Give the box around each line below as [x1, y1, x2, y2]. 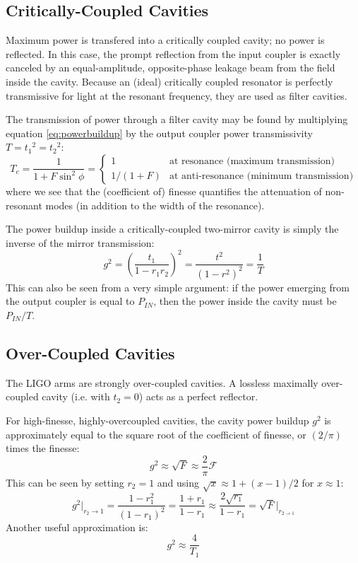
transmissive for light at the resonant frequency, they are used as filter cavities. [6, 88, 347, 103]
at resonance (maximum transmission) [169, 156, 335, 167]
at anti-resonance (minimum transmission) [169, 171, 354, 182]
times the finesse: [6, 441, 80, 455]
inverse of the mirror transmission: [6, 235, 155, 250]
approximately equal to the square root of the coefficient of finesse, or [6, 426, 306, 441]
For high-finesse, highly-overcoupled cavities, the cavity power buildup [6, 412, 309, 427]
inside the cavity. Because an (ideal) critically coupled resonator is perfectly [6, 74, 333, 88]
